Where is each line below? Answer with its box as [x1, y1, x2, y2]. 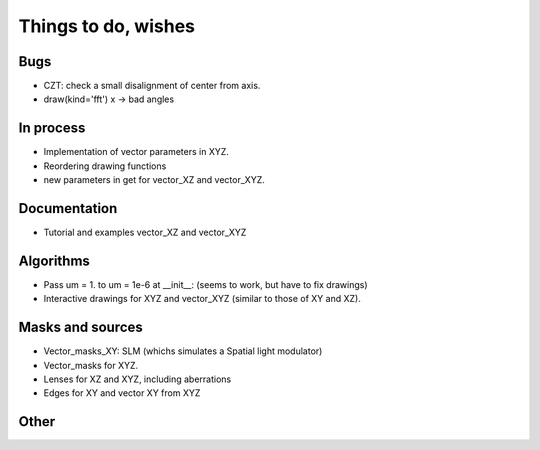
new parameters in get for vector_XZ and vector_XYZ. [43, 174, 265, 186]
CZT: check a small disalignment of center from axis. [43, 80, 261, 92]
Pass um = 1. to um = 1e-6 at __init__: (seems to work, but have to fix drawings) [43, 278, 368, 290]
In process [18, 120, 86, 137]
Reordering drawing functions [43, 160, 167, 172]
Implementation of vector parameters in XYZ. [43, 146, 230, 158]
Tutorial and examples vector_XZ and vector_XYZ [43, 226, 247, 239]
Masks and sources [18, 319, 144, 336]
